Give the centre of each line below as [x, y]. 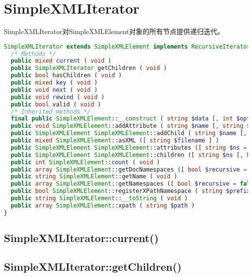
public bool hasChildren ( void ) [66, 76]
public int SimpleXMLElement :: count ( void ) [86, 162]
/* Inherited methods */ [51, 112]
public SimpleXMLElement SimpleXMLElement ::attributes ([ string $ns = [129, 147]
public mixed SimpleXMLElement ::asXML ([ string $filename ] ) [115, 141]
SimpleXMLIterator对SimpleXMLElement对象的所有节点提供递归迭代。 [114, 31]
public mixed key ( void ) [54, 83]
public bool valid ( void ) [56, 104]
